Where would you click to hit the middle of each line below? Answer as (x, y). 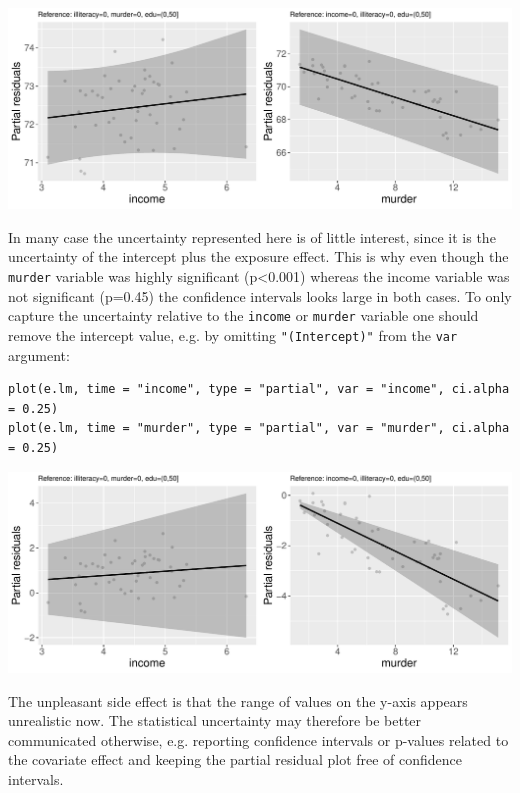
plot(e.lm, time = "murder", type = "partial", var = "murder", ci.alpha (259, 428)
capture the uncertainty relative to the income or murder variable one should (243, 315)
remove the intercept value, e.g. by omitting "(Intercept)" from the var (233, 334)
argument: (39, 354)
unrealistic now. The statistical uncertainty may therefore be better (215, 720)
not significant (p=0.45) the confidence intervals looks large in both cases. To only (260, 295)
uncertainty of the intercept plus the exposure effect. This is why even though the (258, 256)
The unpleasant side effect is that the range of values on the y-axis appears (238, 700)
